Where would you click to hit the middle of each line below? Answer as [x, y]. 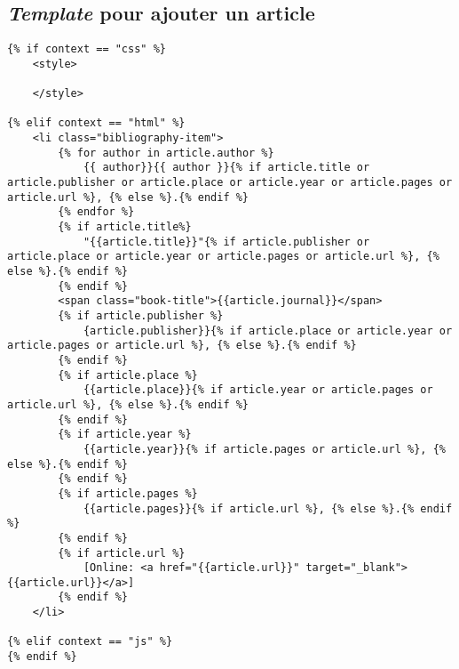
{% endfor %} [96, 212]
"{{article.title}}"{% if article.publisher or [226, 242]
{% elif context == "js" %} [90, 642]
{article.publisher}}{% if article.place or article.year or [268, 330]
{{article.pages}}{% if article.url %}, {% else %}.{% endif [268, 508]
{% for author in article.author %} [166, 153]
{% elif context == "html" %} [96, 123]
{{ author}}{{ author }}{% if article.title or [226, 168]
